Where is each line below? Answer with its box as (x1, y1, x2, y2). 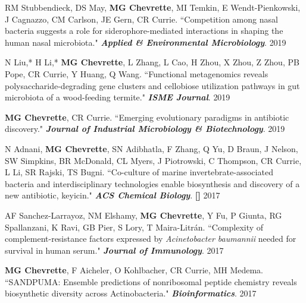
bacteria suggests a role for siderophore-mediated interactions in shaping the (5, 24, 283, 37)
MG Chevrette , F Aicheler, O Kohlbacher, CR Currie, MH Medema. (5, 264, 263, 276)
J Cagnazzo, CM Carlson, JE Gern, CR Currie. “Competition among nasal (5, 12, 278, 25)
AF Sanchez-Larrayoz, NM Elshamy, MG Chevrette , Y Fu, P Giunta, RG (5, 209, 282, 221)
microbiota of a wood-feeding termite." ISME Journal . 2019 (5, 91, 230, 103)
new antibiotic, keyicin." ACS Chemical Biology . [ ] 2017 (5, 189, 220, 201)
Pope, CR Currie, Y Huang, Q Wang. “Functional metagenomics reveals (5, 67, 268, 80)
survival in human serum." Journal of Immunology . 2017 (5, 244, 224, 256)
